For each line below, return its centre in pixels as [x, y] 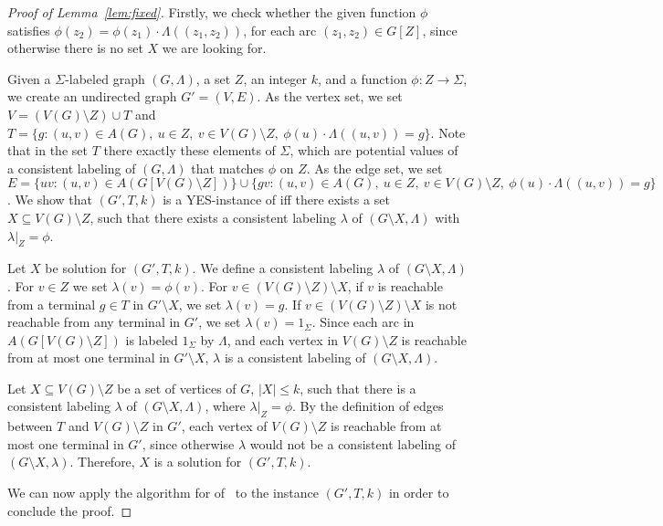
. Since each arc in [363, 322]
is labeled [152, 339]
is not [441, 304]
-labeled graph [105, 78]
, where [225, 406]
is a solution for [198, 462]
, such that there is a [358, 388]
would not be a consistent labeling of [353, 443]
